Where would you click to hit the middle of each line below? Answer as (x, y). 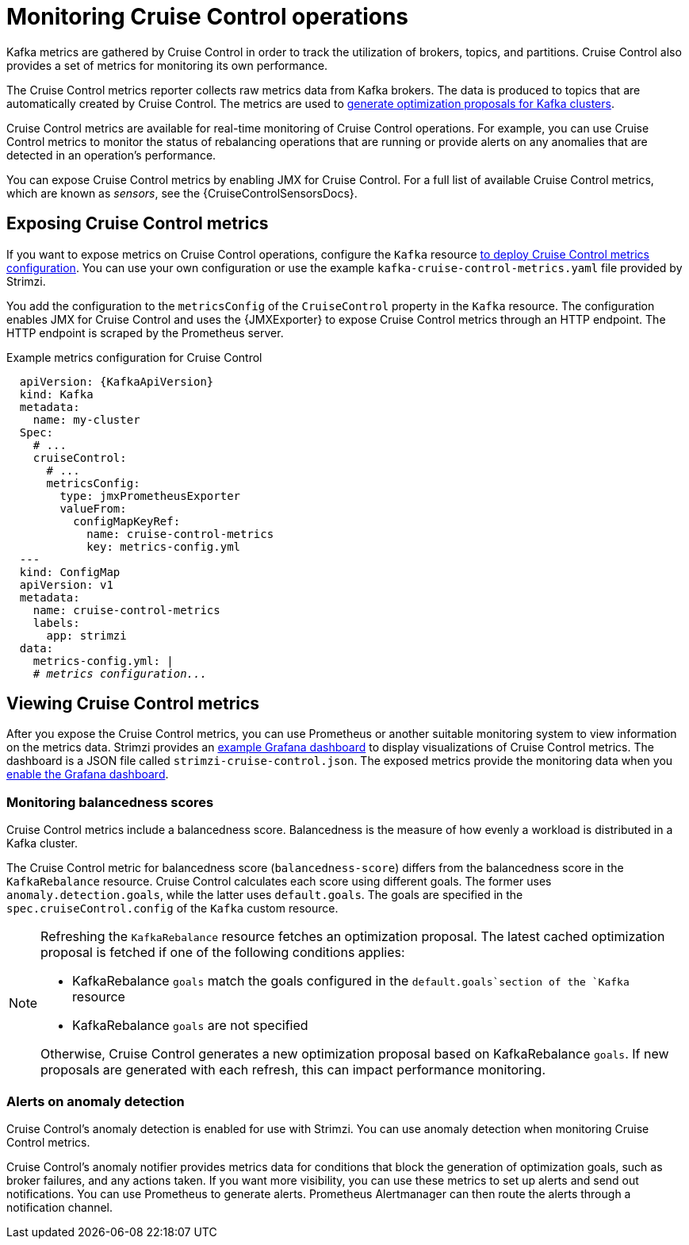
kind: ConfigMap (70, 572)
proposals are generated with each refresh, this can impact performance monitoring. (293, 1070)
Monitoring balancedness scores (110, 802)
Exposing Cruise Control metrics (138, 224)
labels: (56, 622)
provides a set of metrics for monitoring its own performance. (167, 65)
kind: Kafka (56, 394)
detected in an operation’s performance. (111, 155)
